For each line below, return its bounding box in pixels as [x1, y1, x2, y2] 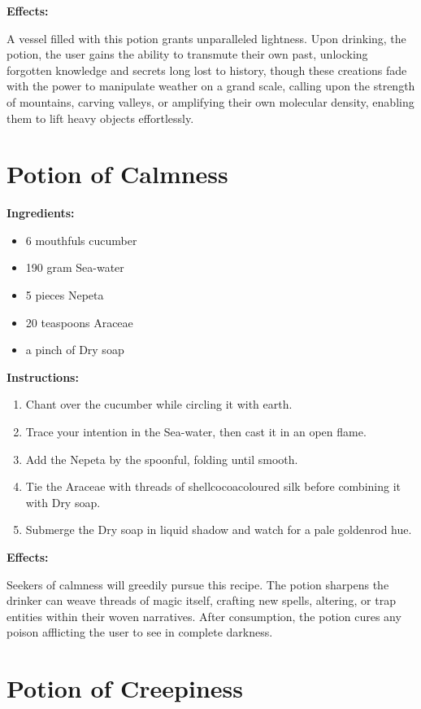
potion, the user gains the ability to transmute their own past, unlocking [7, 46, 368, 63]
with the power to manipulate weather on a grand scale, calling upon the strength [7, 77, 415, 94]
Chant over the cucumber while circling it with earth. [25, 396, 293, 413]
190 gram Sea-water [25, 259, 124, 276]
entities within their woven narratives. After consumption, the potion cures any [7, 607, 401, 624]
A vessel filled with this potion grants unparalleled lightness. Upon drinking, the [7, 29, 406, 46]
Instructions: [7, 368, 79, 385]
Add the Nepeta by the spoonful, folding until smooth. [25, 450, 298, 467]
